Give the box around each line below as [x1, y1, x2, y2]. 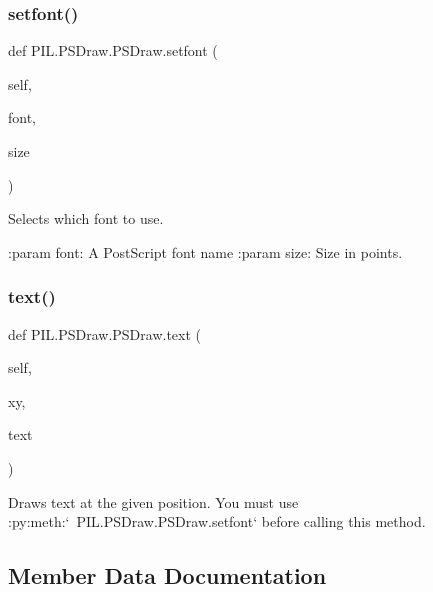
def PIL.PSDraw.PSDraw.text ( [8, 323, 202, 344]
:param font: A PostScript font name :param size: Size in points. [8, 241, 403, 262]
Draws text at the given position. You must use [8, 491, 299, 512]
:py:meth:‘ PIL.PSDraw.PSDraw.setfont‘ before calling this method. [8, 511, 426, 532]
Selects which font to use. [8, 208, 164, 229]
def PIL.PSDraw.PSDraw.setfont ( [8, 40, 218, 61]
